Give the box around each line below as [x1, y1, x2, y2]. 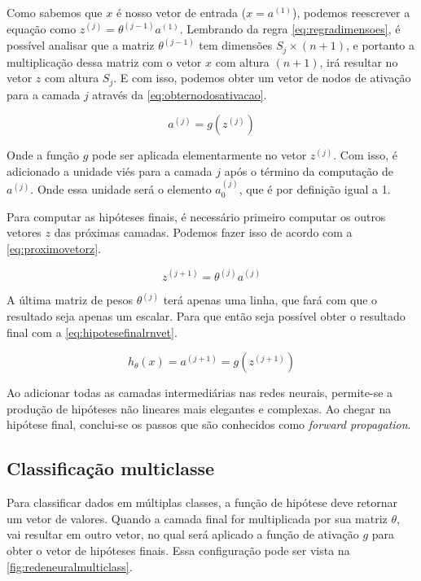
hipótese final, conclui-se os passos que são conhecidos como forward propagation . [7, 416, 411, 433]
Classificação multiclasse [7, 456, 215, 481]
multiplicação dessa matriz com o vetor [7, 53, 202, 70]
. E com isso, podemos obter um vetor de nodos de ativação [113, 69, 411, 86]
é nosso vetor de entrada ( [116, 4, 247, 20]
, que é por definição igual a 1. [239, 181, 391, 198]
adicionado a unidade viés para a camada [7, 162, 213, 179]
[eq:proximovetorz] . [7, 239, 101, 256]
